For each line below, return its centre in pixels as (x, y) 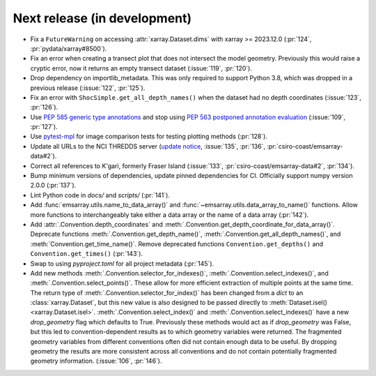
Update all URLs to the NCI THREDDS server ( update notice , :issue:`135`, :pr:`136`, (148, 146)
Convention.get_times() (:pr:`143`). (86, 254)
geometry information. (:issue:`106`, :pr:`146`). (96, 361)
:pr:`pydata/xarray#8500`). (69, 48)
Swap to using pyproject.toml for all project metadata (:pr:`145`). (122, 263)
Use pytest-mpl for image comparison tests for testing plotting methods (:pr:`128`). (149, 137)
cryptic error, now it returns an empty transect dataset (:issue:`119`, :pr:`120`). (141, 68)
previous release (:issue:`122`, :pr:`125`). (88, 88)
